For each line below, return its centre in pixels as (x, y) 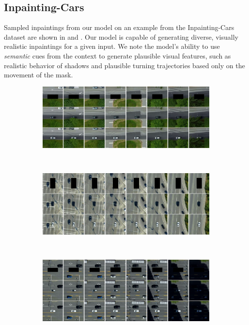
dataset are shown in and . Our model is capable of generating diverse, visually (121, 37)
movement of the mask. (39, 75)
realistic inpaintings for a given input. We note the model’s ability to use (112, 46)
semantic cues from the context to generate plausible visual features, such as (117, 55)
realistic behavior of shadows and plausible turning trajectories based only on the (124, 65)
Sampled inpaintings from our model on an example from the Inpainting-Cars (119, 27)
